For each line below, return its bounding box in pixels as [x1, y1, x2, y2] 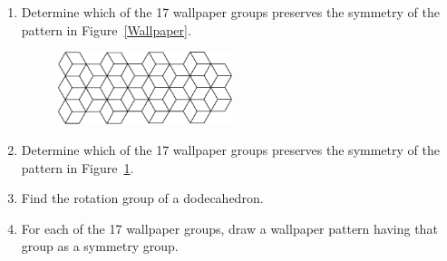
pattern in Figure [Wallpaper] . [21, 20, 191, 39]
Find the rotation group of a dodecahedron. [21, 188, 264, 208]
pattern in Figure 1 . [21, 158, 134, 177]
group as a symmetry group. [21, 237, 179, 256]
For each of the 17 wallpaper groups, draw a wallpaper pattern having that [21, 218, 438, 237]
